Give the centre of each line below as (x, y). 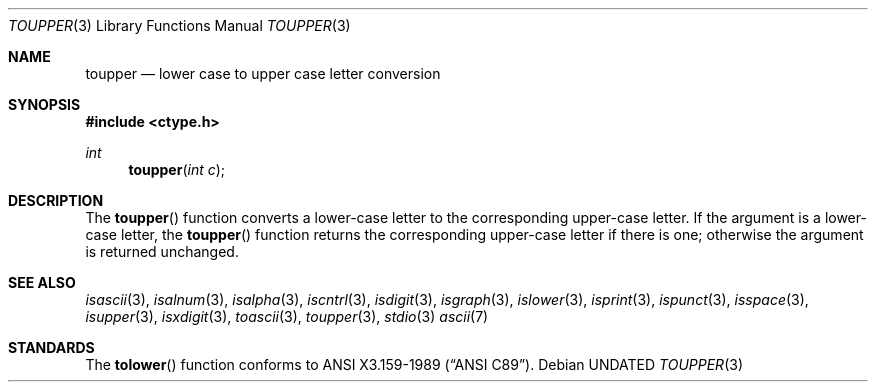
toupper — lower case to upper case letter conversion (263, 73)
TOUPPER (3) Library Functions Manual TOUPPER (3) (179, 25)
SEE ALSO (42, 282)
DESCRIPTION (56, 200)
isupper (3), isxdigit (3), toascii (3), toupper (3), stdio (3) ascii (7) (287, 316)
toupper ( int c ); (177, 169)
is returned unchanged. (162, 251)
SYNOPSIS (44, 104)
